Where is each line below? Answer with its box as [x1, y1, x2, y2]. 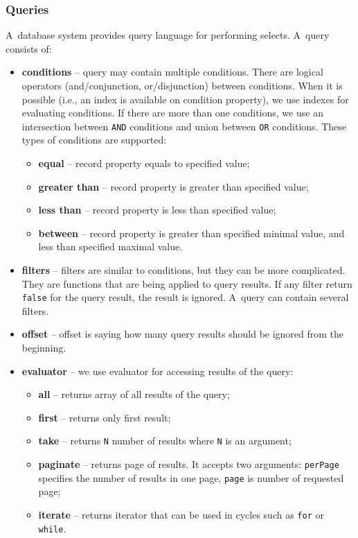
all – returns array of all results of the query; [38, 387, 230, 401]
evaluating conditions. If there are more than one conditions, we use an [21, 105, 323, 120]
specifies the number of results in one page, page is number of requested [38, 470, 344, 485]
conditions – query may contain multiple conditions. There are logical [21, 64, 323, 79]
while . [38, 521, 66, 535]
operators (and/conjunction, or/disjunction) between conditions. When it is [21, 78, 343, 92]
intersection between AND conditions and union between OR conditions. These [21, 119, 347, 133]
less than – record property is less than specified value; [38, 202, 276, 217]
